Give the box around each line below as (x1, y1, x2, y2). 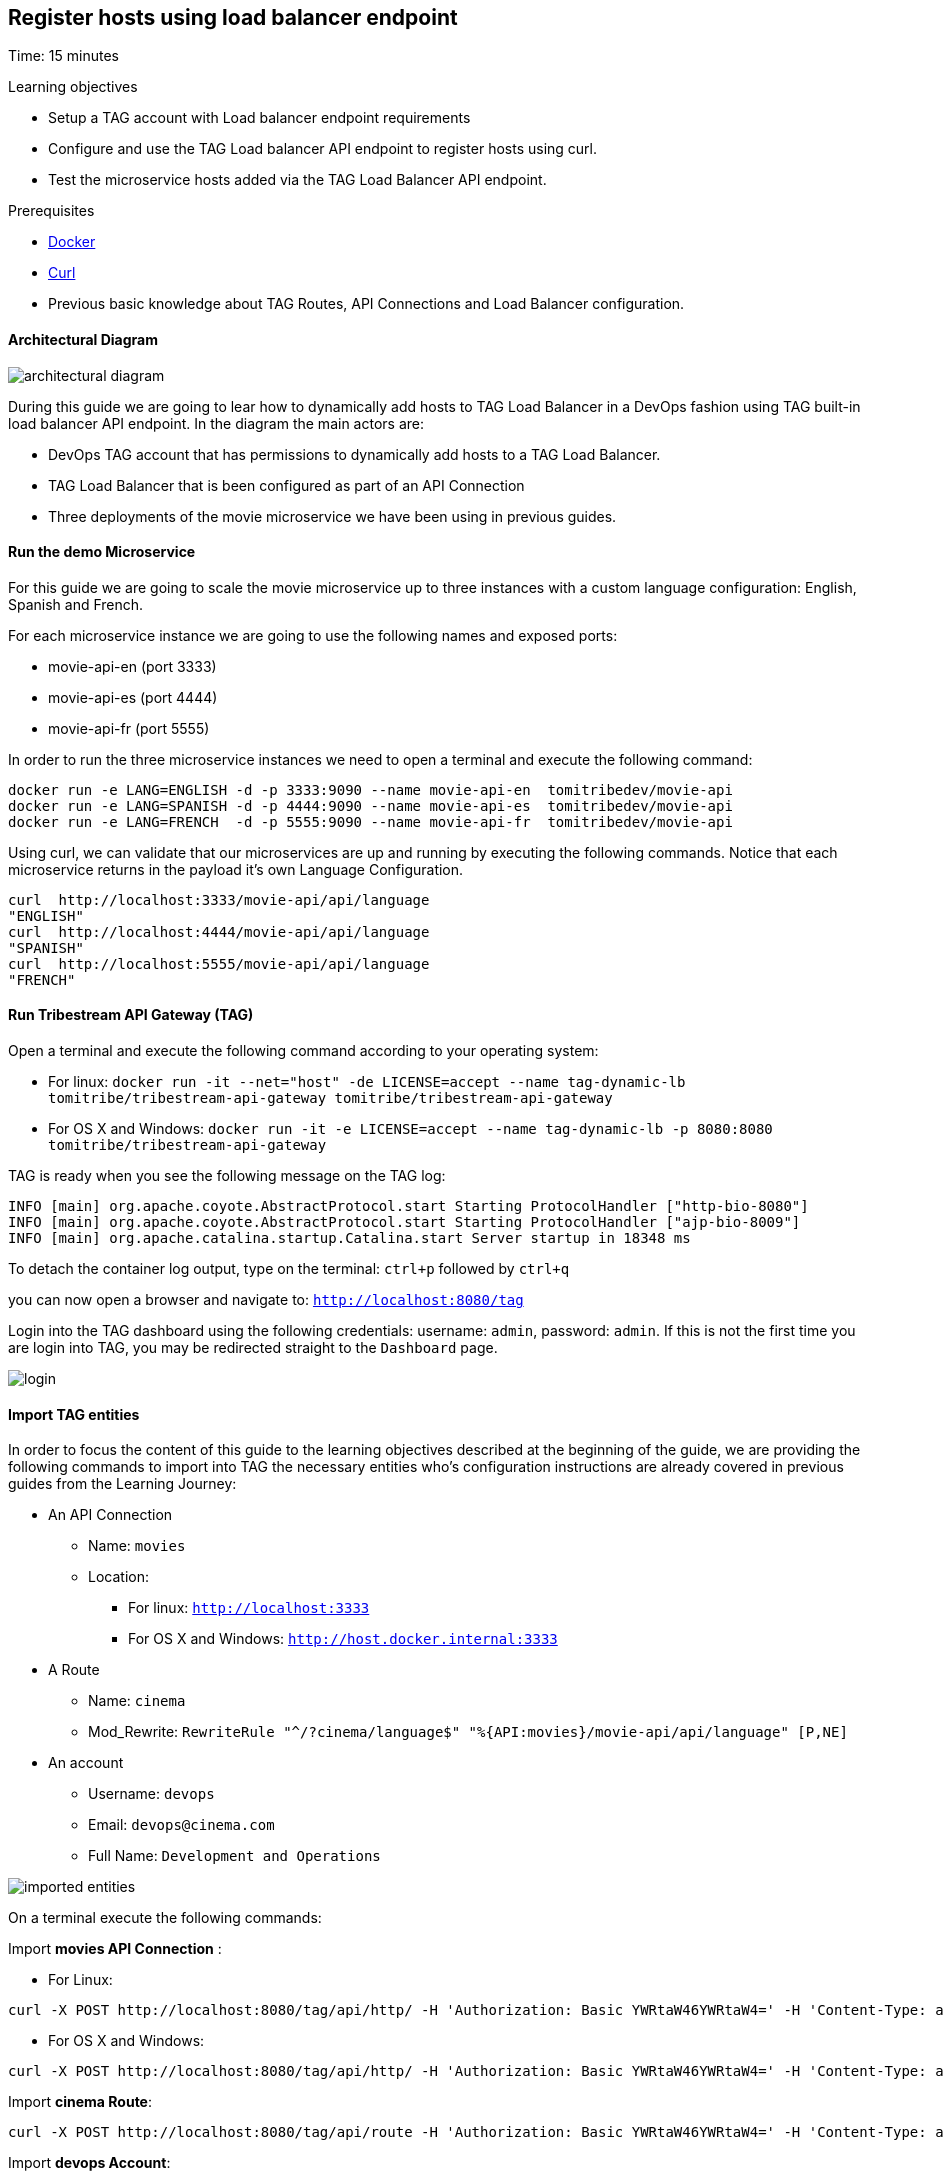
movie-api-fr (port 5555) (48, 719, 210, 737)
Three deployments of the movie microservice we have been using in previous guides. (48, 507, 617, 525)
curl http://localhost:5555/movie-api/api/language (8, 955, 430, 972)
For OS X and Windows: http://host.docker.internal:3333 (128, 1630, 558, 1648)
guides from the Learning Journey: (8, 1475, 237, 1493)
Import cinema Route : (8, 2093, 153, 2111)
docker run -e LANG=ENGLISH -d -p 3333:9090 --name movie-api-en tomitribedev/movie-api (8, 781, 733, 798)
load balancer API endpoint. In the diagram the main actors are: (8, 414, 424, 432)
